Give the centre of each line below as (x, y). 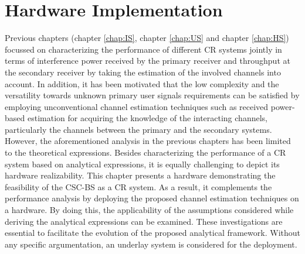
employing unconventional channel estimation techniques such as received (137, 106)
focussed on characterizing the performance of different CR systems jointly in (143, 49)
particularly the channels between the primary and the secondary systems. (138, 129)
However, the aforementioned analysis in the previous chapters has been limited (148, 141)
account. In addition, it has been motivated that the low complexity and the (142, 83)
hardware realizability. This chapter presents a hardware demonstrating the (140, 175)
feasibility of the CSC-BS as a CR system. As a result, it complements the (138, 186)
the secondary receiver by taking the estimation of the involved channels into (143, 72)
